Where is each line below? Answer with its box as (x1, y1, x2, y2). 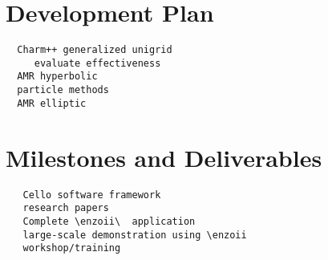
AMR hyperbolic (17, 71, 98, 83)
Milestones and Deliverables (6, 140, 322, 173)
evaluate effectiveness (34, 57, 161, 69)
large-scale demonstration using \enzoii (22, 229, 247, 241)
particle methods (17, 84, 109, 96)
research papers (22, 202, 109, 214)
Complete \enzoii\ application (22, 215, 196, 227)
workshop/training (22, 242, 121, 254)
